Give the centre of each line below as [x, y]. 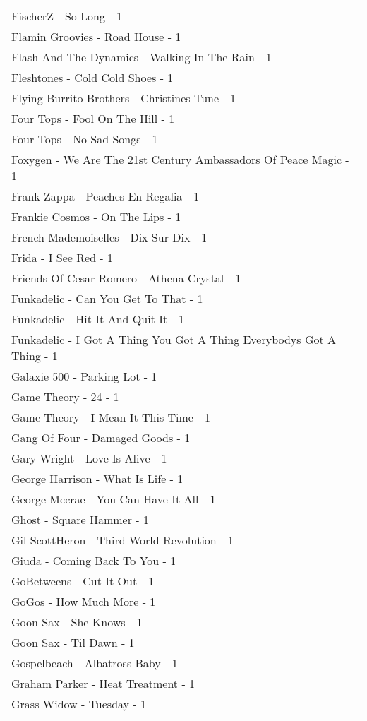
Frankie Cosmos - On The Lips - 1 [96, 216]
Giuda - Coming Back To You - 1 [94, 560]
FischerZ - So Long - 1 [67, 16]
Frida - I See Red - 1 [62, 257]
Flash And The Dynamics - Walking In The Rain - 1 [142, 57]
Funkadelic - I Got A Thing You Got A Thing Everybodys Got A [174, 339]
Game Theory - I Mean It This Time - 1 [111, 417]
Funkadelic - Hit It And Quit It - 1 [98, 319]
